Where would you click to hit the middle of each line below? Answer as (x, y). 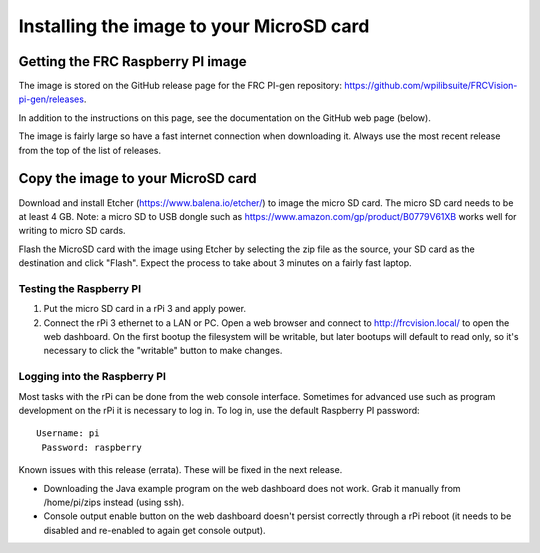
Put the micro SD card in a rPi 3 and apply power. (145, 309)
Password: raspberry (91, 447)
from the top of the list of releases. (90, 150)
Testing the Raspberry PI (80, 288)
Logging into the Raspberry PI (92, 377)
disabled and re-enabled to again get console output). (154, 530)
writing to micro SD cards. (72, 231)
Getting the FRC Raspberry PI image (132, 61)
